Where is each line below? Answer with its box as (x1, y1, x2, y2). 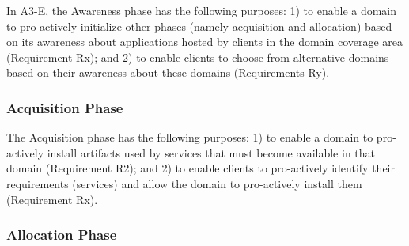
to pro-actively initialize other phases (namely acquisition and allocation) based (6, 17, 392, 34)
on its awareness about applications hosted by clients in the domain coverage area (6, 33, 403, 50)
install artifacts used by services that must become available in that (47, 144, 376, 161)
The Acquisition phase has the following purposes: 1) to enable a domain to (6, 129, 373, 146)
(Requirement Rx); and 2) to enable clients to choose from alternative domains (6, 48, 389, 65)
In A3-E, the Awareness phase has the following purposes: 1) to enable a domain (6, 2, 397, 18)
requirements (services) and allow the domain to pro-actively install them (6, 175, 362, 191)
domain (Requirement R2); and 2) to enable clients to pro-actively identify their (6, 160, 395, 176)
